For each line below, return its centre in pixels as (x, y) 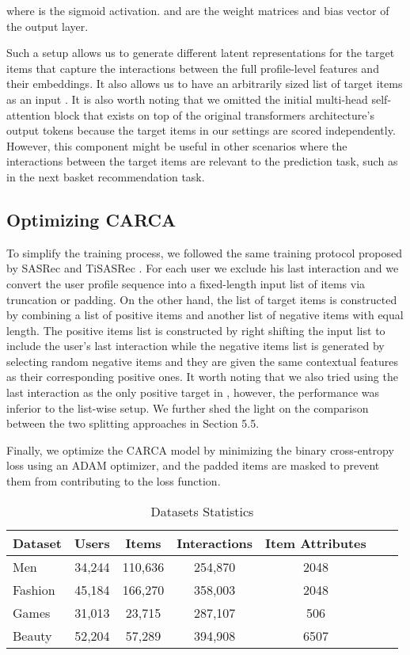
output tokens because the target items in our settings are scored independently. (201, 130)
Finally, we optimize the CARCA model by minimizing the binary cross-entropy (200, 449)
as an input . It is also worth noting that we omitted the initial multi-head (187, 99)
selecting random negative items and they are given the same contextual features (203, 361)
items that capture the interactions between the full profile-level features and (193, 68)
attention (28, 114)
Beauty (32, 635)
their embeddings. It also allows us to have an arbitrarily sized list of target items (205, 84)
